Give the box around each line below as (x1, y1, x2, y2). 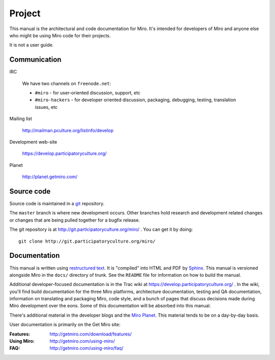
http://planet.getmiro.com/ (22, 174, 78, 180)
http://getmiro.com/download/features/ (49, 331, 132, 337)
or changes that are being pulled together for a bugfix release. (9, 217, 140, 223)
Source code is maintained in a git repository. (9, 201, 104, 207)
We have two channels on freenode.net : (22, 80, 112, 86)
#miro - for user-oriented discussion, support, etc (35, 90, 141, 96)
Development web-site (9, 138, 58, 145)
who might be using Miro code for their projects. (9, 32, 111, 38)
